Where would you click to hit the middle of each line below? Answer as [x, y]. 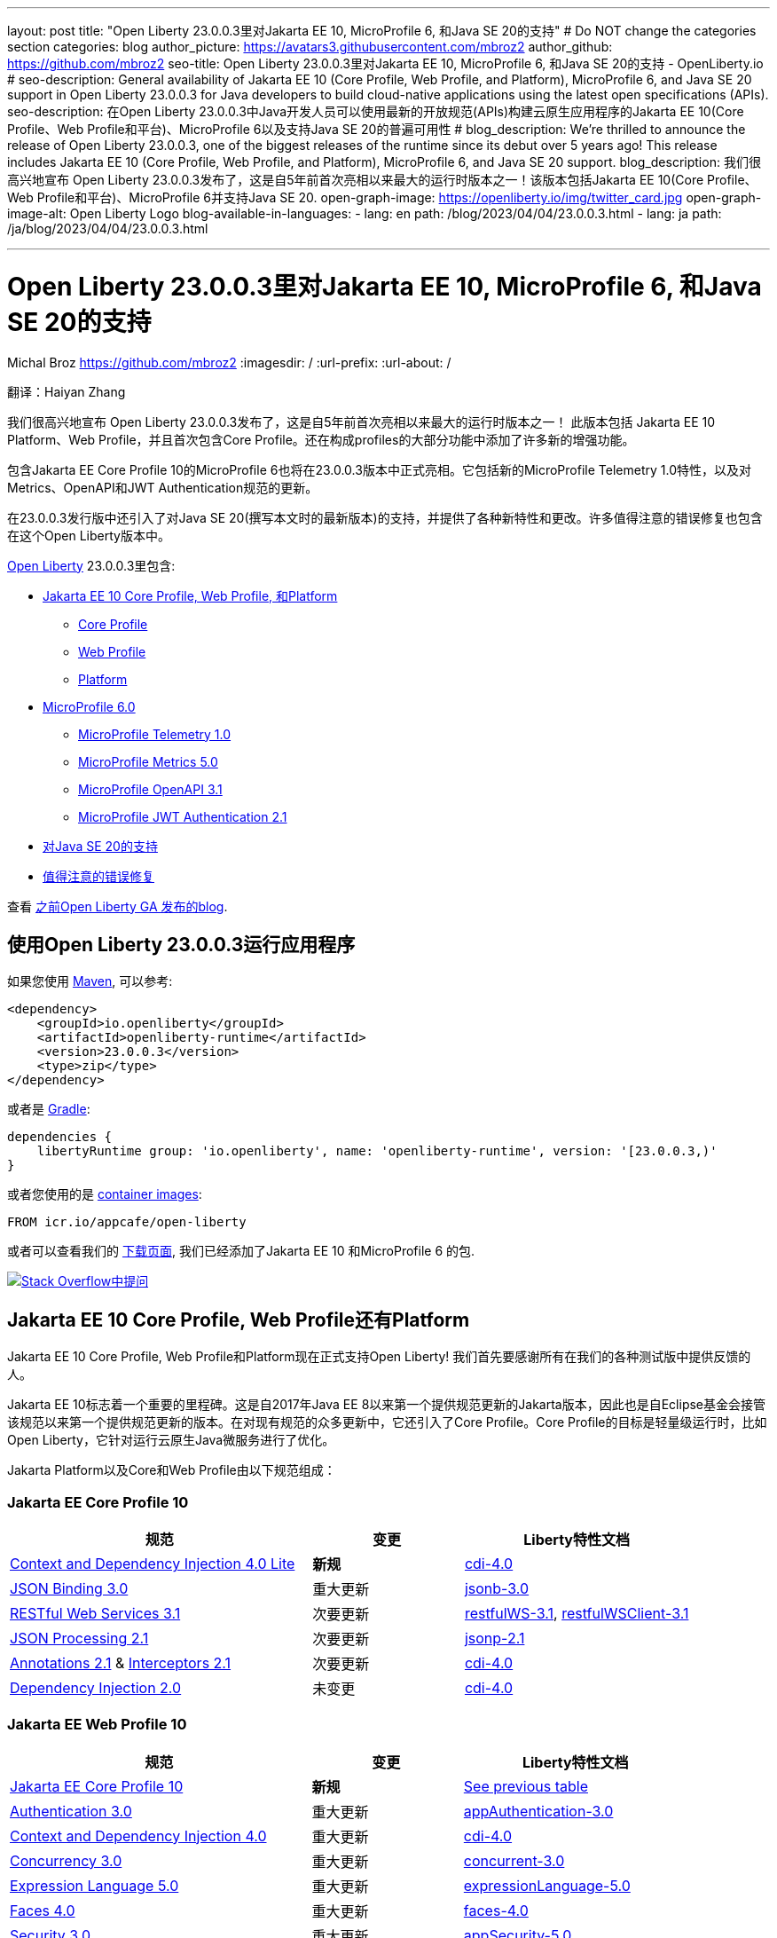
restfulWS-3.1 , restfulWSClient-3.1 [577, 1613]
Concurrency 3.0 [66, 1860]
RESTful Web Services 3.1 [95, 1613]
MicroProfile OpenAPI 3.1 [150, 789]
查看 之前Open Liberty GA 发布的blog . [118, 906]
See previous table [526, 1786]
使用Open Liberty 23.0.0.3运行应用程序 [181, 944]
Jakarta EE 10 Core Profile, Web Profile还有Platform [239, 1320]
